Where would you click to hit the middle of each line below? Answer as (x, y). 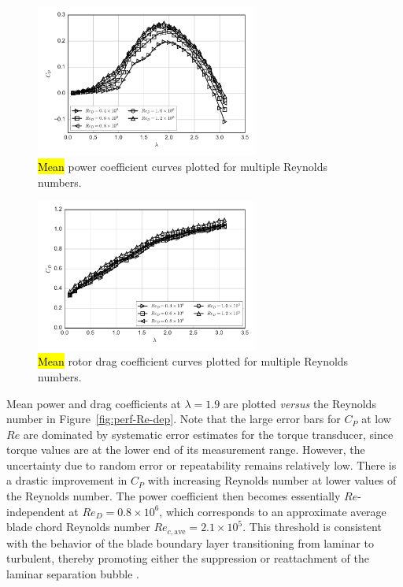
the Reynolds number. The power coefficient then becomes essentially (174, 496)
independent (36, 511)
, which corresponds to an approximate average (273, 511)
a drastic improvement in (67, 480)
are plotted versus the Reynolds (299, 403)
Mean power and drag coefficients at (94, 403)
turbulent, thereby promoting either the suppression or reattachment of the (188, 558)
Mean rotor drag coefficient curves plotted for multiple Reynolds (193, 361)
